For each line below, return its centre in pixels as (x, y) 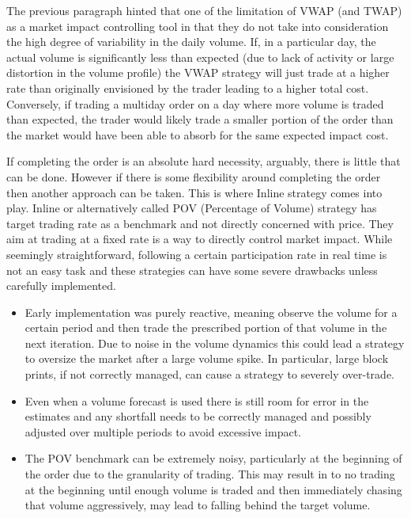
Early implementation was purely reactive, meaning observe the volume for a (211, 312)
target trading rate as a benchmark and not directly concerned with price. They (200, 223)
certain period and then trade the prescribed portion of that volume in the (206, 328)
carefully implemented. (61, 286)
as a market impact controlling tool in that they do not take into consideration (198, 26)
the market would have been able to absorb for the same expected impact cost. (198, 134)
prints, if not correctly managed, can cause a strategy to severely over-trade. (210, 374)
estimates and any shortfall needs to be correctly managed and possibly (198, 416)
